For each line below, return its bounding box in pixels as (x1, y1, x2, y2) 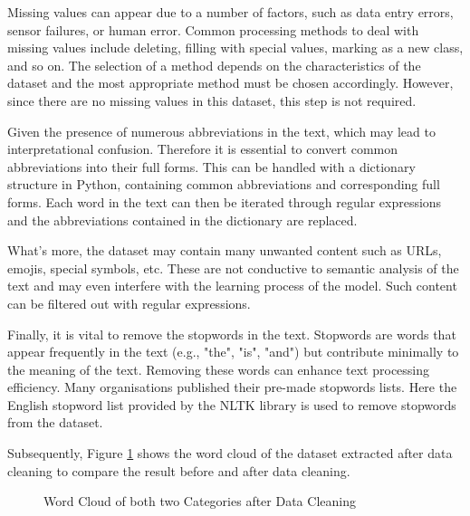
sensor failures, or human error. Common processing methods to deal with (7, 20, 419, 39)
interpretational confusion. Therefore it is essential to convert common (7, 139, 398, 158)
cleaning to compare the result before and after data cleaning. (7, 461, 350, 480)
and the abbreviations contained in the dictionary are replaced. (7, 210, 358, 229)
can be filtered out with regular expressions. (7, 293, 251, 312)
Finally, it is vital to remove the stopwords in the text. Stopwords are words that (7, 324, 456, 343)
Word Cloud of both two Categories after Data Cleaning (43, 492, 356, 511)
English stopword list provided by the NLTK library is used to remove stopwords (7, 395, 456, 414)
